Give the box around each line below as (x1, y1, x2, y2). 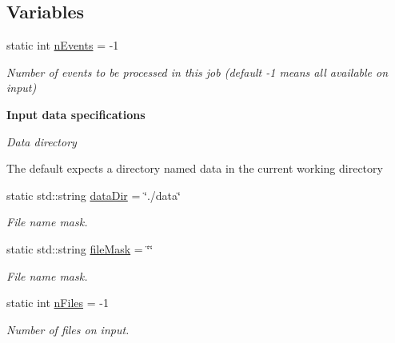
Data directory (6, 133, 77, 150)
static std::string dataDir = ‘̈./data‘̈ (6, 186, 181, 203)
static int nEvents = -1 (6, 37, 119, 54)
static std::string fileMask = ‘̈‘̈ (6, 240, 154, 257)
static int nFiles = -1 (6, 294, 109, 311)
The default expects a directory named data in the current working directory (6, 160, 383, 177)
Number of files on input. (6, 321, 130, 337)
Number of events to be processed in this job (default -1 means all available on (6, 63, 389, 80)
